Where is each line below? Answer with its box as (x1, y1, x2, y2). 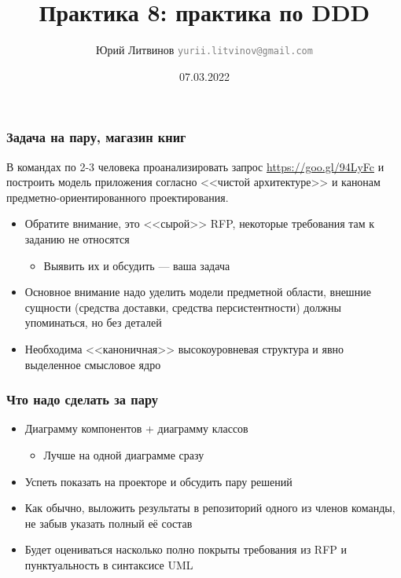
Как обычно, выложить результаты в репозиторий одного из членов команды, (24, 499, 395, 516)
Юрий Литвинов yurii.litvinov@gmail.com (96, 42, 313, 58)
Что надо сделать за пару (6, 390, 158, 409)
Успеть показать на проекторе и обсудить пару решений (24, 473, 292, 489)
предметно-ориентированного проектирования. (6, 188, 229, 205)
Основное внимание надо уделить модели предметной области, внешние (24, 284, 371, 300)
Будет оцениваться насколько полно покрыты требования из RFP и (24, 541, 347, 558)
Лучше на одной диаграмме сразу (43, 447, 204, 463)
